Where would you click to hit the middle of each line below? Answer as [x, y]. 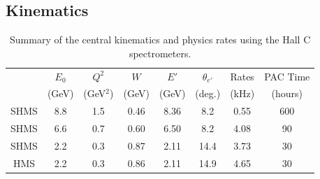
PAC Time [287, 76]
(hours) [287, 93]
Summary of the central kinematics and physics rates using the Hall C [160, 40]
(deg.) [208, 93]
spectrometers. [160, 53]
